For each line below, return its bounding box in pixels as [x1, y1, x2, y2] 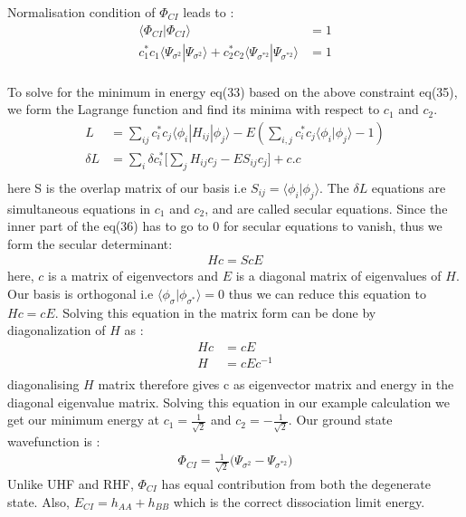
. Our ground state [288, 410, 393, 429]
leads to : [183, 3, 234, 21]
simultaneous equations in [7, 198, 151, 217]
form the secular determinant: [7, 234, 173, 253]
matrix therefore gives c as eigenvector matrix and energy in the [98, 375, 454, 394]
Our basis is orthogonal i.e [7, 284, 154, 303]
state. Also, [7, 492, 70, 511]
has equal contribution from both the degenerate [161, 474, 431, 493]
